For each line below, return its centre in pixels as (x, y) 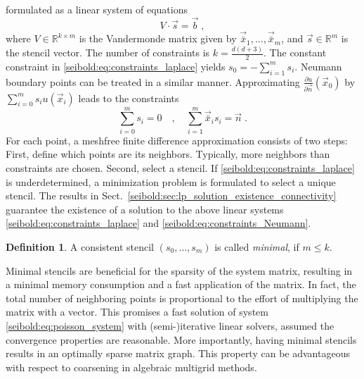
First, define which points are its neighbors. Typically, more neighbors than (168, 154)
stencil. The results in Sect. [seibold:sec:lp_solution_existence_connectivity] (171, 195)
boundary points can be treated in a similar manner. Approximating (153, 81)
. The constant (295, 52)
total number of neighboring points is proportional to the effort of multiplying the (182, 298)
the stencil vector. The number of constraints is (108, 52)
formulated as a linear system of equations (97, 9)
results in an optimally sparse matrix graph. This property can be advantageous (178, 353)
